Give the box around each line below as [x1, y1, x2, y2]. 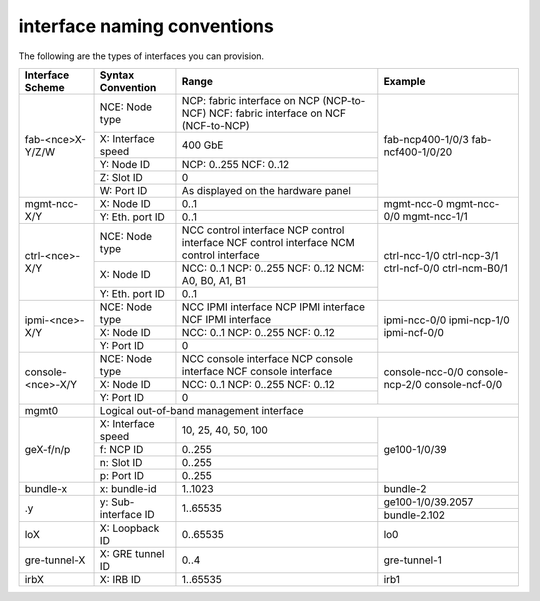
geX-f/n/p [24, 443, 71, 457]
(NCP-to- [321, 93, 366, 107]
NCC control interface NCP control [181, 223, 345, 237]
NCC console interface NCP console [181, 351, 354, 365]
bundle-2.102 [383, 508, 445, 522]
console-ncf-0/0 [424, 377, 503, 391]
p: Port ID [99, 468, 145, 482]
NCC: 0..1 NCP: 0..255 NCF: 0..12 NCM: [181, 261, 365, 275]
